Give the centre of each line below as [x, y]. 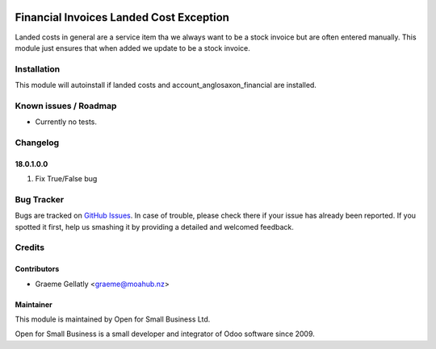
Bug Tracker [40, 199]
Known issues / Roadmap [66, 106]
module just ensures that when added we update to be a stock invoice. [132, 48]
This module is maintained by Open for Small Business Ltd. [113, 319]
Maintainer [34, 304]
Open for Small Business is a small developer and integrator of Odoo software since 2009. [165, 334]
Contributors [37, 269]
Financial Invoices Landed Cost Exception [122, 17]
